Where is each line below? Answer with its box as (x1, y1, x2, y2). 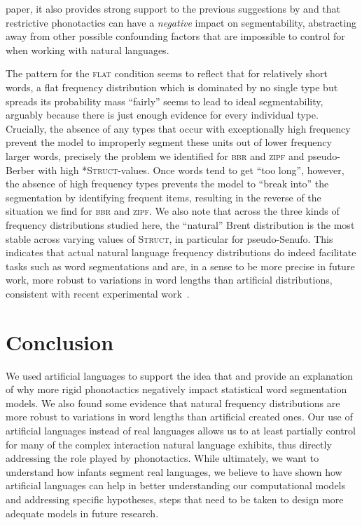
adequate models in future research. (6, 505, 159, 520)
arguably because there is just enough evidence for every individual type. (6, 107, 319, 122)
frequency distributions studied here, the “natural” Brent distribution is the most (6, 217, 355, 232)
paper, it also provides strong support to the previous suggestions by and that (6, 1, 341, 15)
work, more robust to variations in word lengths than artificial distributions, (6, 272, 333, 287)
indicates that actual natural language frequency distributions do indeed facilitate (6, 245, 356, 260)
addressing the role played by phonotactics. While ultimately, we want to (6, 451, 319, 465)
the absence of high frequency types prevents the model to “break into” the (6, 176, 329, 191)
